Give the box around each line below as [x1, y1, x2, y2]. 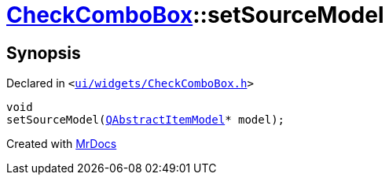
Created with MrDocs [6, 137, 117, 151]
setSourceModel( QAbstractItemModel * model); [6, 113, 285, 127]
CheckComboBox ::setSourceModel [6, 2, 384, 28]
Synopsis [6, 42, 81, 63]
